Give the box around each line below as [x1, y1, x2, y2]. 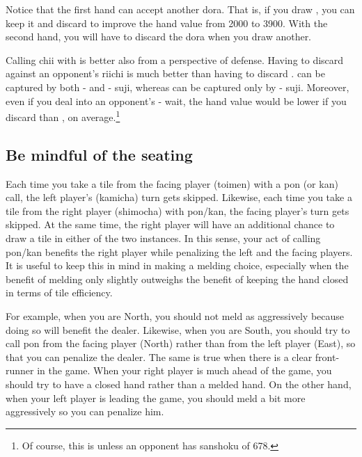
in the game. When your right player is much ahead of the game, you [37, 363, 332, 378]
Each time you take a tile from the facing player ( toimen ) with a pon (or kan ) [6, 176, 338, 191]
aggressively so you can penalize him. [6, 404, 164, 419]
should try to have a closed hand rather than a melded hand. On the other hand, [6, 376, 352, 391]
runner [6, 363, 34, 378]
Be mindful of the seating [6, 143, 193, 165]
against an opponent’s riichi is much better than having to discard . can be [6, 66, 325, 81]
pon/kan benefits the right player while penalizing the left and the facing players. [6, 244, 353, 259]
